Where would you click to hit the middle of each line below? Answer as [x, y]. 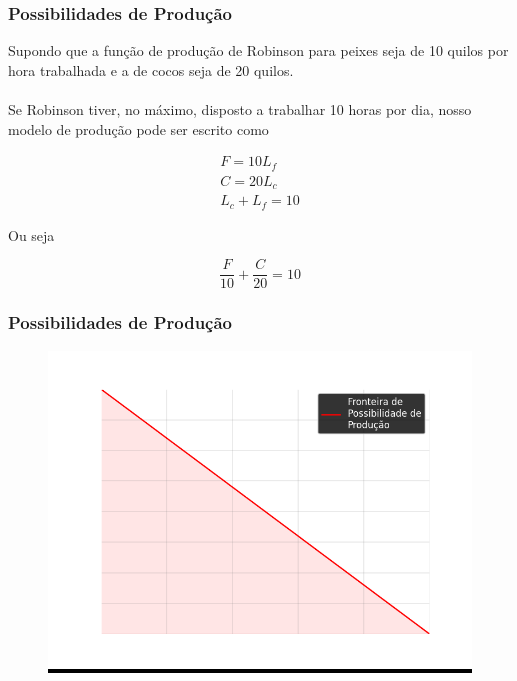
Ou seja [31, 234]
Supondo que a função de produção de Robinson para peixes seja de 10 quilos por [258, 50]
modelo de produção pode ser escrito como [138, 128]
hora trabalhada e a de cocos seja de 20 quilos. [151, 69]
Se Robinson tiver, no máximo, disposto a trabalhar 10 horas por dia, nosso [240, 109]
